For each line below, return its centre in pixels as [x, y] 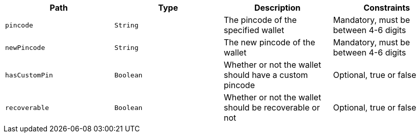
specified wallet [254, 30]
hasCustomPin [29, 75]
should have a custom [266, 75]
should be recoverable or [272, 107]
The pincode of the [260, 20]
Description [278, 8]
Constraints [387, 8]
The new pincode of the [270, 42]
